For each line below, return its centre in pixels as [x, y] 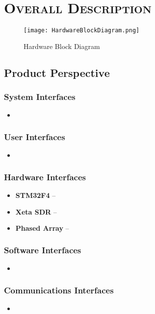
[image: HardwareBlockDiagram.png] [82, 31]
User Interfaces [35, 136]
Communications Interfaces [59, 290]
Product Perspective [57, 72]
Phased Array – [42, 228]
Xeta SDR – [36, 211]
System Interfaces [40, 97]
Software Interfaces [43, 250]
